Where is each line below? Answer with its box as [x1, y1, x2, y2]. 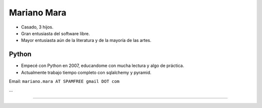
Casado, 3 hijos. [21, 24, 53, 30]
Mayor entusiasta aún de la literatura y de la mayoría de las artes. [21, 38, 151, 43]
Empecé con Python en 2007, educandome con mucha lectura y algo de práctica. [21, 63, 184, 68]
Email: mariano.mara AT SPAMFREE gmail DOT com [9, 79, 120, 84]
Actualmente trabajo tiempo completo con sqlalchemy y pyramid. [21, 69, 151, 75]
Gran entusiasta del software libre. [21, 30, 90, 36]
